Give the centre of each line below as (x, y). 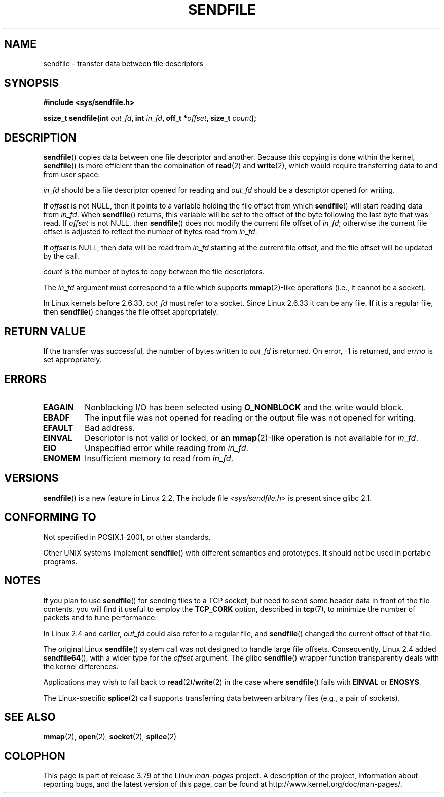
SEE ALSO (30, 717)
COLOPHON (35, 756)
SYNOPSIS (32, 83)
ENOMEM (62, 458)
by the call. (62, 256)
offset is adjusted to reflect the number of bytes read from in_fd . (150, 232)
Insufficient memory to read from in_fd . (159, 458)
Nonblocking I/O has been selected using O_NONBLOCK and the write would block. (245, 407)
